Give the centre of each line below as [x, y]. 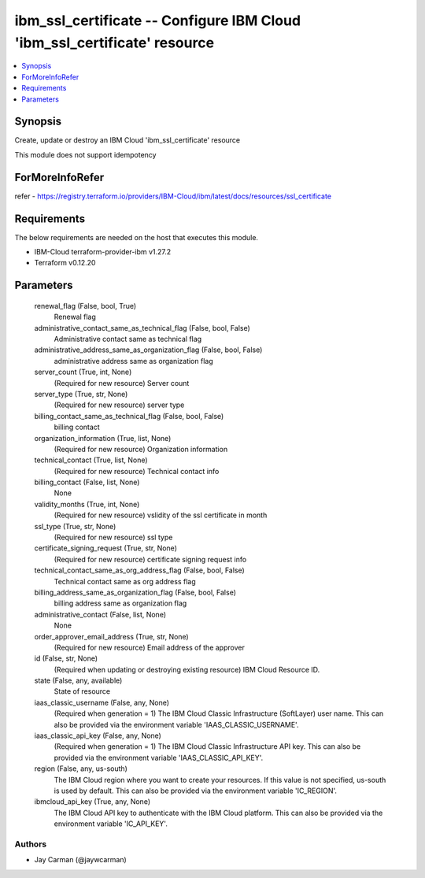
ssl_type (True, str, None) [75, 526]
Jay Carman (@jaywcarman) [81, 860]
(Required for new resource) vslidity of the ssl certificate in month [161, 515]
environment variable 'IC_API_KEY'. [111, 824]
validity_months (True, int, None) [87, 504]
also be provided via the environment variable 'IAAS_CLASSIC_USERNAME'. [176, 724]
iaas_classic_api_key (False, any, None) [98, 735]
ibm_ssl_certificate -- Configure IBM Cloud [158, 20]
